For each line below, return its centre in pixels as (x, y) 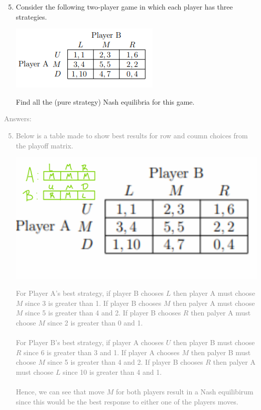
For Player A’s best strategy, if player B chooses (90, 293)
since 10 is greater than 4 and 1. (112, 372)
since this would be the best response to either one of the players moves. (127, 401)
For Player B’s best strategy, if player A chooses (90, 342)
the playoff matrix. (44, 145)
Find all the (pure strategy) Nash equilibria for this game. (105, 101)
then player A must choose (214, 293)
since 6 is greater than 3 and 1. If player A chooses (102, 352)
